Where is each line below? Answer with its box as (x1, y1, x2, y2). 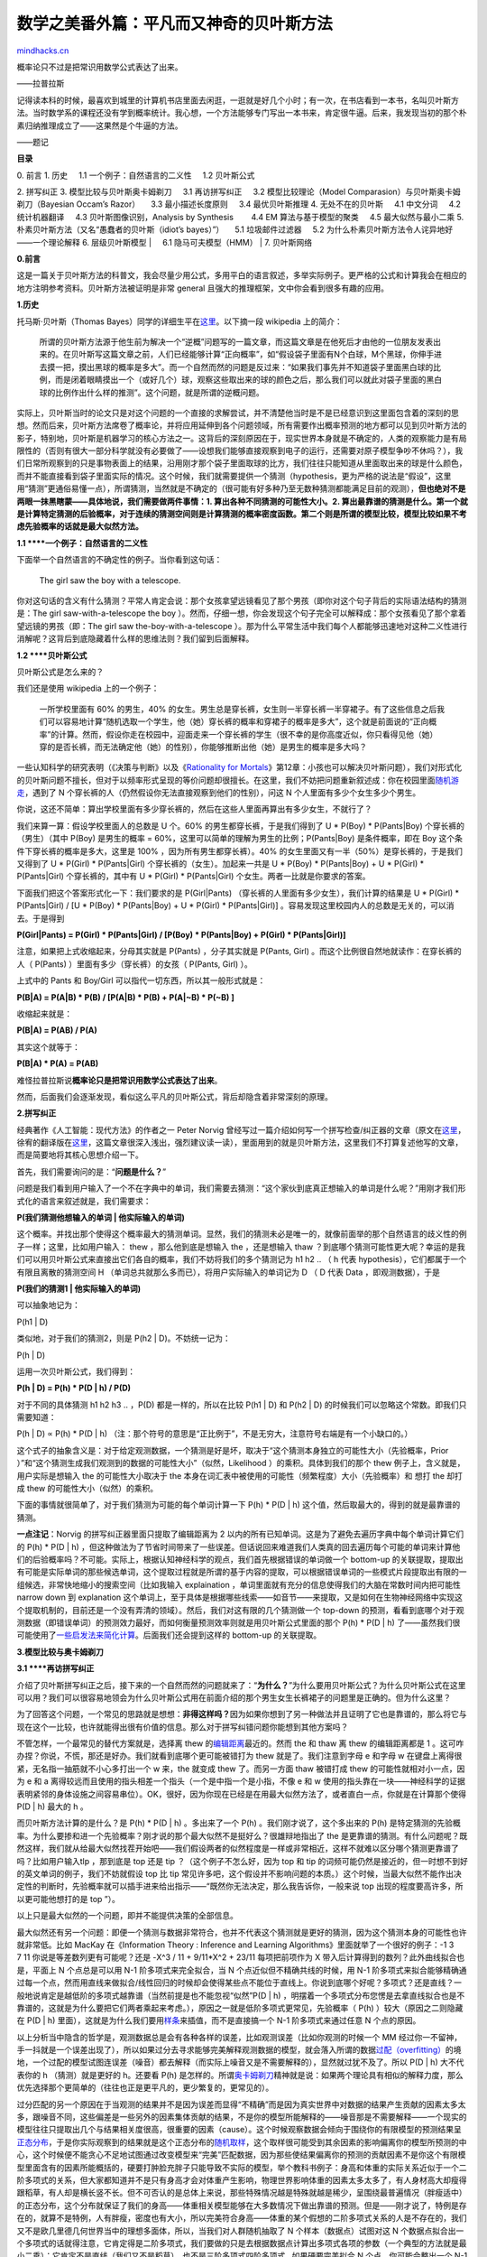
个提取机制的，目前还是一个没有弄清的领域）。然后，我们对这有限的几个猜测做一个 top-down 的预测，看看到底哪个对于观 (16, 1604, 464, 1615)
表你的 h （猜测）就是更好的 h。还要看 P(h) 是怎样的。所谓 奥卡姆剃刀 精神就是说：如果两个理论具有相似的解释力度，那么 (16, 2069, 464, 2080)
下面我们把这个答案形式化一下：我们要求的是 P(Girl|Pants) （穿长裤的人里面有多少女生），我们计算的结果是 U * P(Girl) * (16, 887, 460, 898)
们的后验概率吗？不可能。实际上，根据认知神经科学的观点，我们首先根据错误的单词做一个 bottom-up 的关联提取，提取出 (16, 1554, 464, 1565)
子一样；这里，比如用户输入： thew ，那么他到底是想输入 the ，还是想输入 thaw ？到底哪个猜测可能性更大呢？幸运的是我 (16, 1241, 466, 1252)
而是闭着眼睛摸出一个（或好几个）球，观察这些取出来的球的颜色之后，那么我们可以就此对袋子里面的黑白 (54, 375, 442, 385)
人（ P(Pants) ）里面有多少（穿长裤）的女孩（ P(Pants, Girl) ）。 (16, 958, 253, 970)
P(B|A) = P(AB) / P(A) (16, 1025, 98, 1036)
